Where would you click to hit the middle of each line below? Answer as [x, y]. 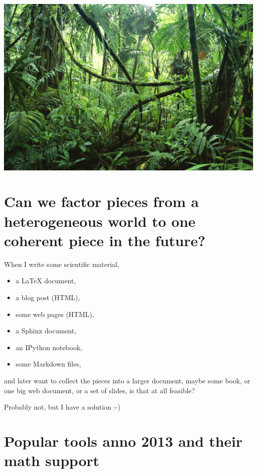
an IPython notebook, [49, 347]
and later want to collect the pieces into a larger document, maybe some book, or [127, 380]
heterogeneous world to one [100, 221]
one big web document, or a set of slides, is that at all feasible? [100, 390]
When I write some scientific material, [62, 264]
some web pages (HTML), [55, 314]
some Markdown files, [48, 364]
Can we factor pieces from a [102, 201]
